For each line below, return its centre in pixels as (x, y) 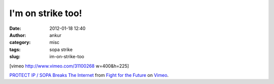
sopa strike (61, 49)
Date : (15, 28)
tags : (15, 49)
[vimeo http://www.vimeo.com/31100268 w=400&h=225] (69, 66)
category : (20, 43)
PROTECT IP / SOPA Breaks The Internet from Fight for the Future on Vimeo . (89, 75)
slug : (15, 57)
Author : (18, 35)
